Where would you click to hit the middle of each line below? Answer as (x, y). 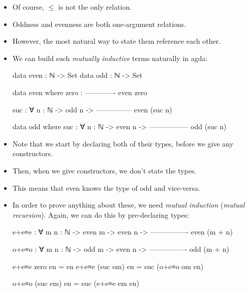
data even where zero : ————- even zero (80, 92)
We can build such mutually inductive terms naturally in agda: (110, 58)
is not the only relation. (95, 7)
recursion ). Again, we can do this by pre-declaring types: (101, 214)
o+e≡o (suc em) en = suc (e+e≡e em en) (76, 283)
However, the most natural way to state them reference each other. (117, 41)
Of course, (28, 7)
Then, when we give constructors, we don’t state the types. (104, 170)
